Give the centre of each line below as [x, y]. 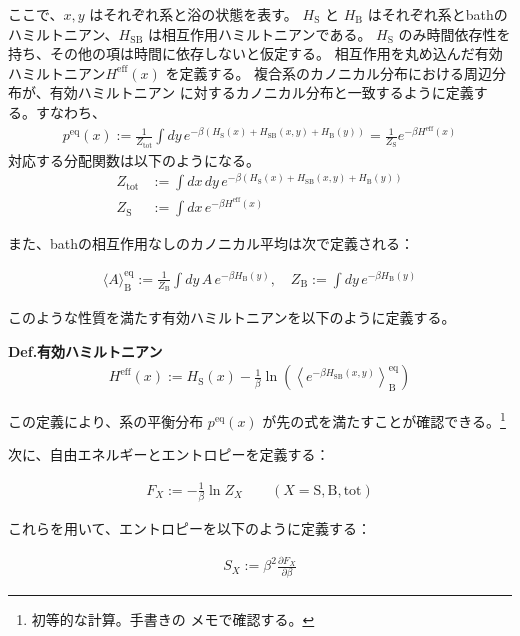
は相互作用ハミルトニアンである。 [260, 33]
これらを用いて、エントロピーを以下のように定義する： [189, 527]
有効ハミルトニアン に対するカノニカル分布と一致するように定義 [261, 92]
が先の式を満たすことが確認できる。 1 [384, 419]
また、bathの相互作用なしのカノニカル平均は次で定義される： [211, 243]
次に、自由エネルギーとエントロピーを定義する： [169, 454]
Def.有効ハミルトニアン [85, 350]
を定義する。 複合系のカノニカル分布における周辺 [329, 72]
